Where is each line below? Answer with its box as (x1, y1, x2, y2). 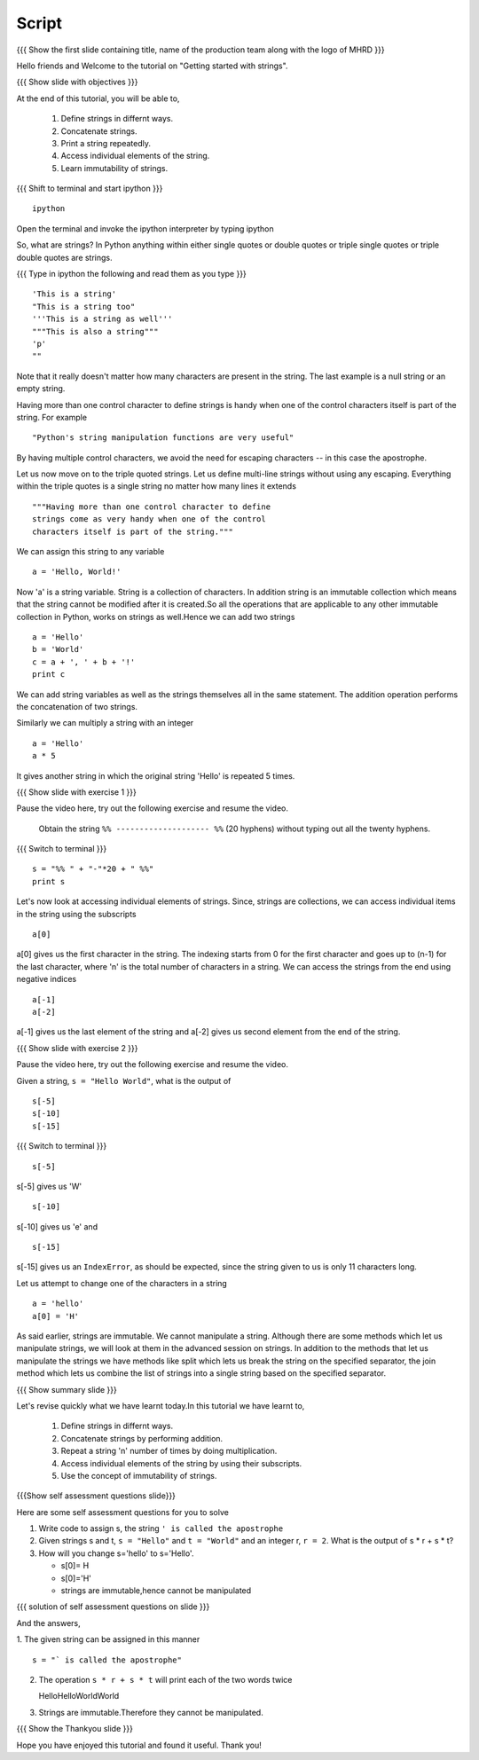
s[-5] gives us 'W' (16, 1181, 82, 1191)
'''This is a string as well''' (32, 314, 173, 324)
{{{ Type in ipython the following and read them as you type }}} (16, 269, 247, 279)
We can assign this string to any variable (16, 546, 165, 557)
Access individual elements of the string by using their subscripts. (60, 1457, 302, 1468)
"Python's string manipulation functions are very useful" (32, 433, 294, 443)
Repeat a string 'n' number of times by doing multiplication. (60, 1446, 278, 1457)
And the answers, (16, 1617, 81, 1628)
